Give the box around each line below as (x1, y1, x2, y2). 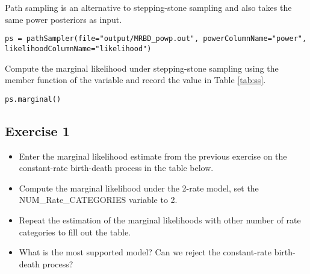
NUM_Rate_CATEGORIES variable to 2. (19, 193, 178, 206)
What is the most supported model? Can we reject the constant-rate (19, 246, 272, 258)
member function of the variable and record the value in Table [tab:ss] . (5, 73, 266, 86)
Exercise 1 (5, 121, 70, 140)
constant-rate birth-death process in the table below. (19, 161, 214, 174)
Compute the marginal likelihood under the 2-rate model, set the (19, 181, 259, 194)
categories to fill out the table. (19, 225, 131, 238)
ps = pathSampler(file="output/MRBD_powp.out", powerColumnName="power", (5, 34, 307, 43)
